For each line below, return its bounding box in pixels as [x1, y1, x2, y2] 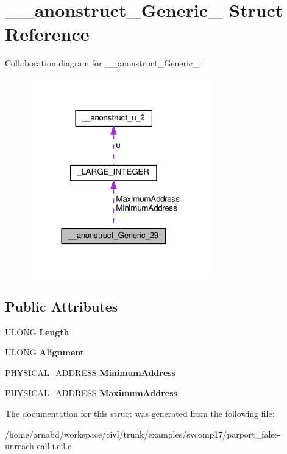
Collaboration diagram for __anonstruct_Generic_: [5, 57, 202, 69]
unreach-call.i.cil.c [5, 439, 72, 452]
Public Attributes [5, 296, 118, 315]
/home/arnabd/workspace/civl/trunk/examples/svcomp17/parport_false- [5, 427, 281, 440]
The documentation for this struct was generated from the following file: [5, 407, 275, 419]
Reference [5, 21, 90, 46]
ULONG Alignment [5, 346, 84, 358]
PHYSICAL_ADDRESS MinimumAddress [5, 366, 176, 379]
